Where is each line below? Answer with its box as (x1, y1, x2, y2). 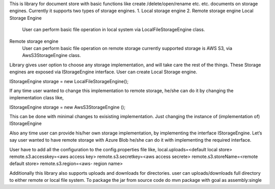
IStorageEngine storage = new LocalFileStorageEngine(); (9, 78, 129, 84)
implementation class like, (9, 95, 64, 101)
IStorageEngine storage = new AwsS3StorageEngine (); (9, 104, 126, 110)
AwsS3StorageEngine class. (22, 52, 81, 59)
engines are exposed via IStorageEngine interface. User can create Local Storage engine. (9, 69, 198, 75)
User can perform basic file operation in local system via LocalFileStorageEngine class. (22, 26, 205, 33)
